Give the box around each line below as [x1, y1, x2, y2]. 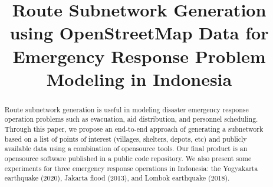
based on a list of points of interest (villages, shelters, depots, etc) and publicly [4, 133, 247, 143]
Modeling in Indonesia [46, 66, 232, 91]
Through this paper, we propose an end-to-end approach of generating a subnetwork [4, 124, 264, 134]
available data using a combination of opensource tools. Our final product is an [4, 143, 248, 153]
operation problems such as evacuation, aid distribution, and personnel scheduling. [4, 114, 258, 124]
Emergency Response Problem [12, 44, 266, 68]
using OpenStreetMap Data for [9, 21, 269, 45]
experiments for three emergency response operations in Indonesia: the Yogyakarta [4, 163, 258, 173]
